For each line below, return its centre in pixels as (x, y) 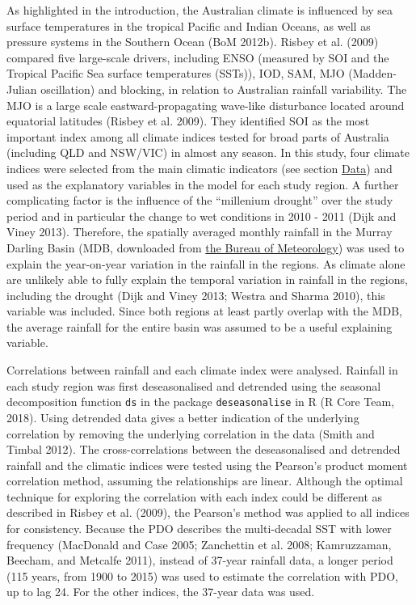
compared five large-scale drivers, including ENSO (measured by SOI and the (198, 57)
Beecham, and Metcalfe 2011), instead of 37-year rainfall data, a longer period (200, 560)
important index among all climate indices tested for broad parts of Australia (198, 136)
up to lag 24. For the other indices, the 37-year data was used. (161, 592)
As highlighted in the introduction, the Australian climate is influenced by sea (200, 10)
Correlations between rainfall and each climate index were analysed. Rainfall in (202, 370)
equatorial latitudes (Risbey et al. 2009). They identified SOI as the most (188, 121)
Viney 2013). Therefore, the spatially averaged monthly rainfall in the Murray (200, 232)
